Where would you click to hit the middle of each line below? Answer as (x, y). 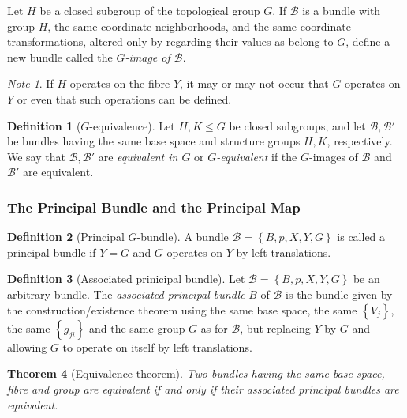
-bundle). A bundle (183, 237)
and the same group (137, 328)
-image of (147, 56)
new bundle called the (60, 56)
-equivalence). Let (132, 125)
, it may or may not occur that (254, 83)
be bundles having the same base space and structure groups (154, 141)
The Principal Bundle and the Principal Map (154, 207)
